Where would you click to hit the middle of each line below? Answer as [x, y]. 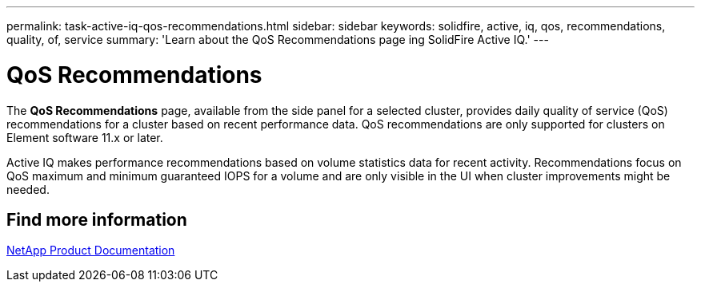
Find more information [97, 219]
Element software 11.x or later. [85, 137]
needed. [28, 189]
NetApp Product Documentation [91, 251]
